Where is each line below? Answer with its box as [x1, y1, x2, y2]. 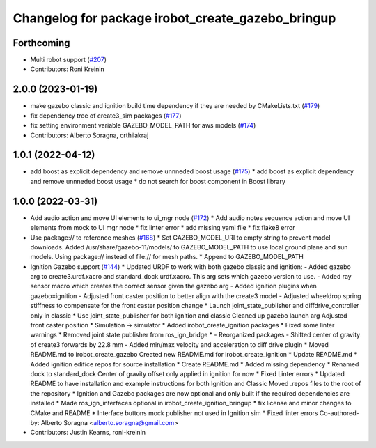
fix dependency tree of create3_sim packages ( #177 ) [30, 111, 182, 120]
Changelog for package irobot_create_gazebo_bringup [13, 10, 336, 26]
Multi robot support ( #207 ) [30, 56, 107, 64]
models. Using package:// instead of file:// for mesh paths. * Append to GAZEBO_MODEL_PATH [30, 253, 304, 261]
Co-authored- [319, 408, 359, 417]
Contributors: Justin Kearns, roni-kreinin [30, 428, 146, 437]
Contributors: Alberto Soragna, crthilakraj [30, 131, 149, 139]
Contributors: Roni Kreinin [30, 65, 104, 73]
